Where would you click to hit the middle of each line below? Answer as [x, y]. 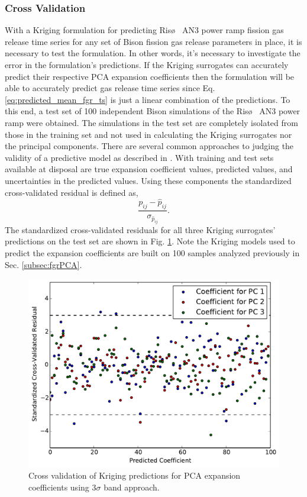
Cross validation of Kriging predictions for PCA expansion [135, 475]
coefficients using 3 [62, 487]
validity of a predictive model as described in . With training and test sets [139, 157]
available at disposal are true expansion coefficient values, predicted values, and [149, 169]
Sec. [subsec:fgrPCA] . [43, 264]
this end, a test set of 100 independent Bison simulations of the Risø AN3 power [153, 111]
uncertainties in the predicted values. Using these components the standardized [148, 180]
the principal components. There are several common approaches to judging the [149, 146]
